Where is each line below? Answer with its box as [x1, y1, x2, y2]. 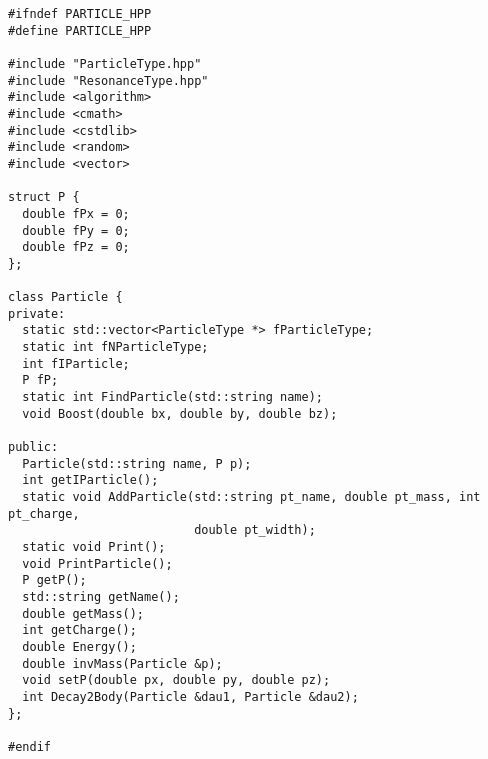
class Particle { [8, 290, 123, 305]
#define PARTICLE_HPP [8, 23, 152, 38]
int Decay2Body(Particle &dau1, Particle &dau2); [22, 689, 359, 704]
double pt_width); [194, 523, 316, 538]
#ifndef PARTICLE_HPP [8, 7, 152, 21]
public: [8, 440, 59, 455]
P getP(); [22, 573, 87, 588]
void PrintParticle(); [22, 556, 173, 571]
